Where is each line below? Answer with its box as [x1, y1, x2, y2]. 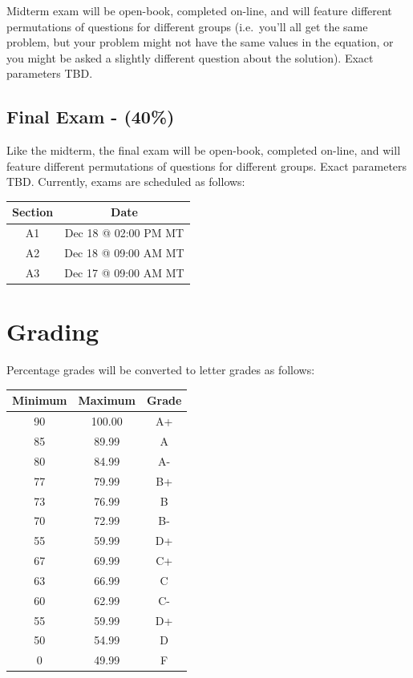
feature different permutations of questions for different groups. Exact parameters [6, 157, 407, 174]
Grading [6, 315, 99, 348]
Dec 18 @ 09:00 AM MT [64, 244, 184, 261]
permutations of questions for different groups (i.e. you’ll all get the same [6, 18, 368, 34]
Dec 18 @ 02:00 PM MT [64, 224, 184, 241]
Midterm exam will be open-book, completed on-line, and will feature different [6, 2, 392, 18]
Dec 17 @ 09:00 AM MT [64, 264, 184, 280]
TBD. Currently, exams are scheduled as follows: [6, 173, 245, 190]
